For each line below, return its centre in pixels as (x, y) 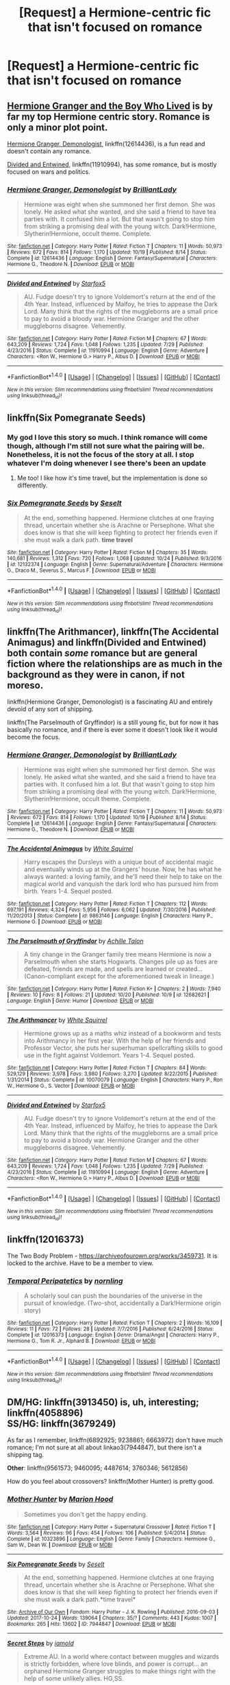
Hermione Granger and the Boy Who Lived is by (110, 105)
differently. (32, 485)
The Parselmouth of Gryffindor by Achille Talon (75, 941)
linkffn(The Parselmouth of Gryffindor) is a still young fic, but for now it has (113, 722)
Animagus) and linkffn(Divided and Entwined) (107, 642)
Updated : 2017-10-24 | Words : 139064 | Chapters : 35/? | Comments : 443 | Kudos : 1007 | (112, 1618)
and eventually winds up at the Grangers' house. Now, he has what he (123, 869)
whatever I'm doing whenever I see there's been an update (107, 463)
